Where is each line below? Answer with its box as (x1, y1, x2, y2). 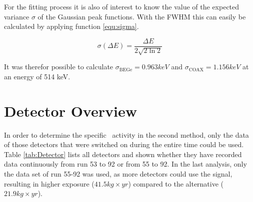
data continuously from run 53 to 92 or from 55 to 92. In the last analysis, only (4, 159, 247, 169)
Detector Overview (4, 100, 137, 121)
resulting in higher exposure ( (4, 178, 94, 189)
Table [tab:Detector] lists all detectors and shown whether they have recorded (4, 149, 242, 159)
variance (4, 11, 29, 21)
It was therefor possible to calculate (4, 61, 113, 72)
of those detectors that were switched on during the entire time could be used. (4, 139, 244, 150)
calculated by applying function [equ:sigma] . (4, 21, 139, 31)
